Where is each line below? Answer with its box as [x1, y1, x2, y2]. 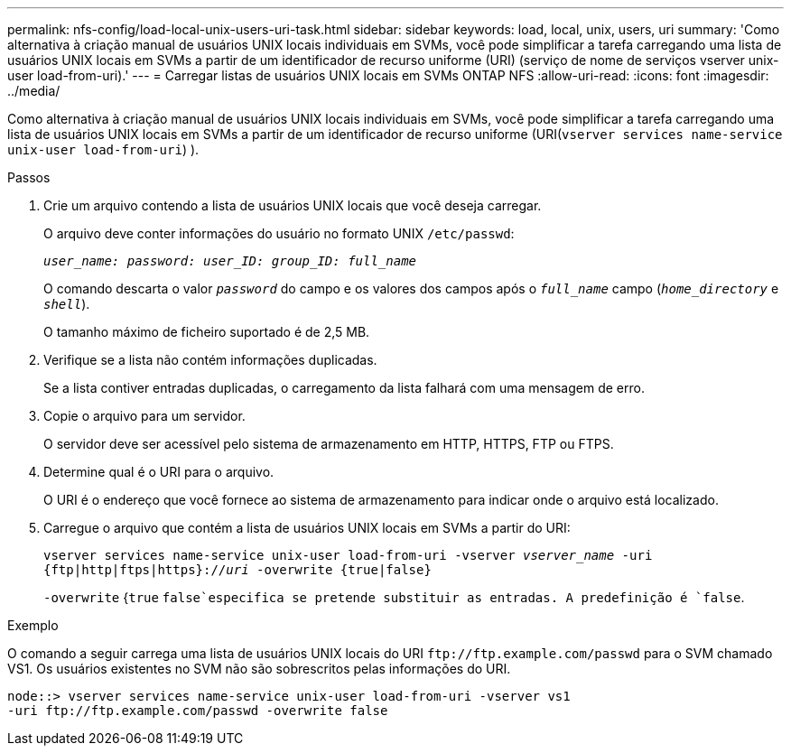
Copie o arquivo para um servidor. [43, 408, 246, 423]
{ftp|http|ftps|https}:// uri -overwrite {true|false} [43, 562, 432, 577]
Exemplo [7, 618, 59, 633]
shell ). [43, 296, 90, 311]
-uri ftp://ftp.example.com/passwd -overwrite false [7, 703, 388, 718]
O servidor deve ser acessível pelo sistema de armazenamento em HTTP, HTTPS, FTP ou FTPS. [43, 436, 614, 451]
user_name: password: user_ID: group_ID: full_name [43, 254, 417, 268]
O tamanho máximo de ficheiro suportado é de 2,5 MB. [43, 324, 370, 339]
